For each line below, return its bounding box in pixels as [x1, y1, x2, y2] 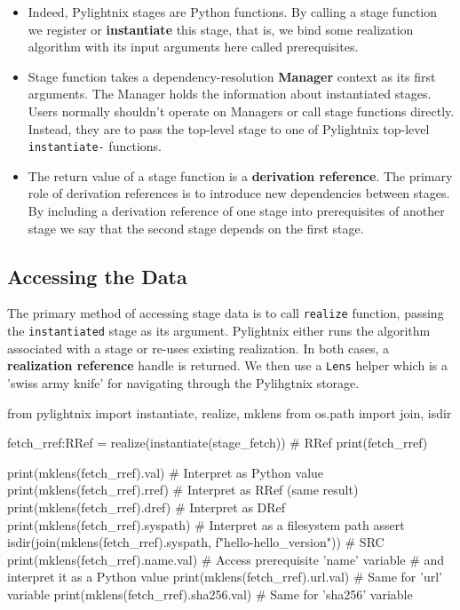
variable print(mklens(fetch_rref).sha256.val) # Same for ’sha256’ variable [7, 584, 413, 603]
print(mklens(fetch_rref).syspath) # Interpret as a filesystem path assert [7, 515, 405, 534]
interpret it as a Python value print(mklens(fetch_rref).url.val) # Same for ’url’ [7, 567, 442, 586]
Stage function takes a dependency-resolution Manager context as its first [28, 67, 436, 85]
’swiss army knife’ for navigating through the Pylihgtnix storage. [7, 373, 360, 392]
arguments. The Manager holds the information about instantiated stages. [28, 84, 432, 103]
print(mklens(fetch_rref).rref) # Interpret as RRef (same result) [7, 480, 359, 499]
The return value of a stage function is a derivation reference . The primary [28, 166, 453, 185]
